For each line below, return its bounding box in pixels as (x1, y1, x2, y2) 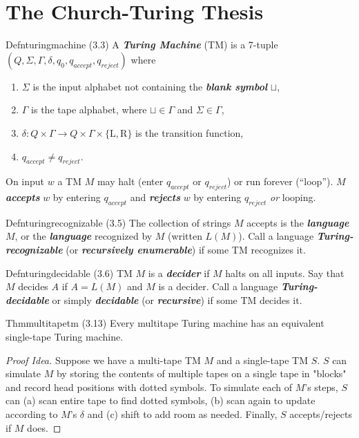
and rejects (130, 190, 180, 204)
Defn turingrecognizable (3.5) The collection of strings (6, 215, 231, 229)
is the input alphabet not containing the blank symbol (32, 79, 268, 93)
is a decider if (148, 265, 210, 280)
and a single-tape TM (216, 352, 309, 367)
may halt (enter (97, 174, 164, 189)
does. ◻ (27, 420, 61, 435)
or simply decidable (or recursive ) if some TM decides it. (52, 292, 302, 307)
